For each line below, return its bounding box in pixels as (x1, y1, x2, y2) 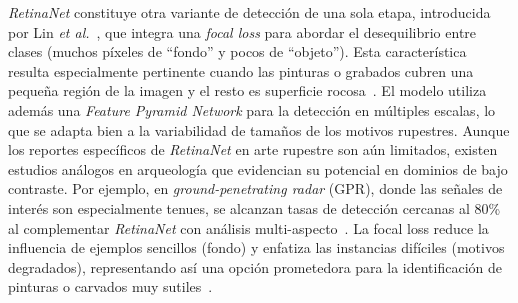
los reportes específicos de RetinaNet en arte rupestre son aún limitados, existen (8, 139, 498, 160)
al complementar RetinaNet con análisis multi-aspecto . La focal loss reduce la (8, 217, 489, 238)
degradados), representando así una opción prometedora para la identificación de (8, 256, 503, 277)
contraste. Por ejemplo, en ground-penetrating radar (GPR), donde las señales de (8, 178, 503, 199)
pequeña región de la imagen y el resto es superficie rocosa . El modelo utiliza (8, 80, 487, 101)
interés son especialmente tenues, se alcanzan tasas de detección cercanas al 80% (8, 197, 501, 218)
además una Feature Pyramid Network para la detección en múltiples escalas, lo (8, 99, 496, 120)
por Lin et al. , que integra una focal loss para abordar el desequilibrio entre (8, 21, 477, 42)
